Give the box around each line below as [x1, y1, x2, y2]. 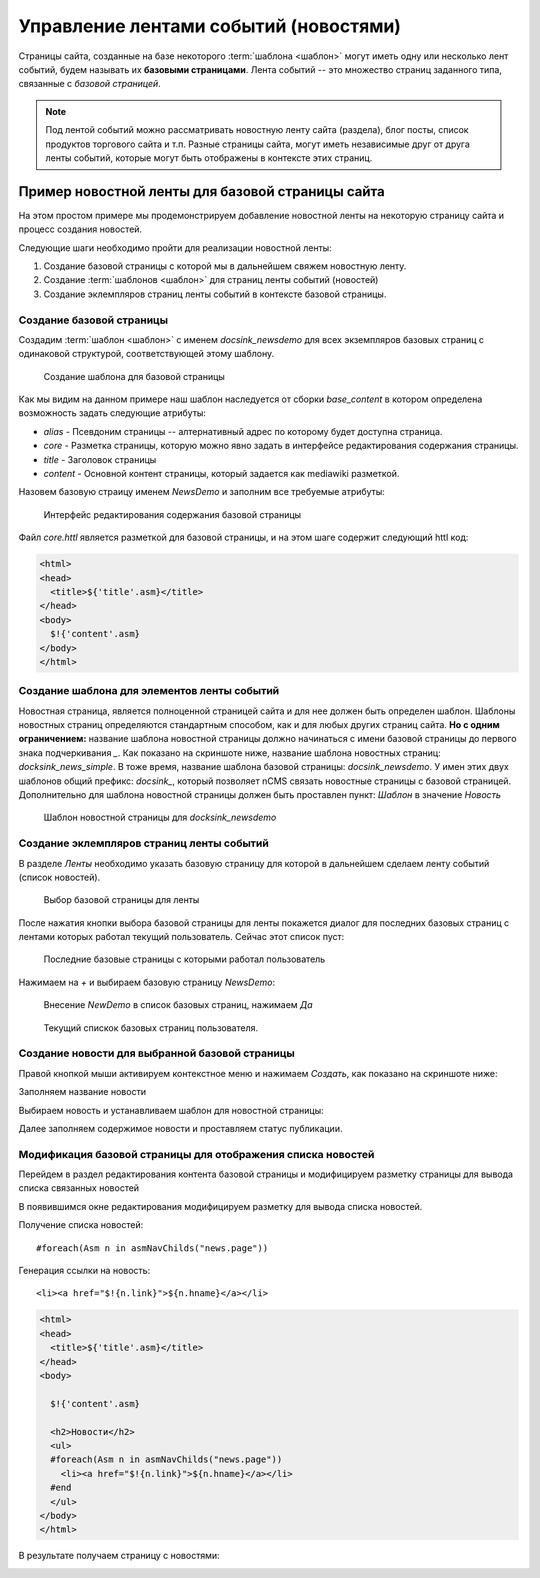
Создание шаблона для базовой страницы [43, 370, 225, 382]
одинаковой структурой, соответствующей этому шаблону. [18, 348, 275, 360]
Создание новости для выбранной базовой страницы [18, 1046, 295, 1060]
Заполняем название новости [18, 1086, 147, 1098]
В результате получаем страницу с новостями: [18, 1550, 220, 1562]
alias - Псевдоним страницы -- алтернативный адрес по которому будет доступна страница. [43, 425, 443, 437]
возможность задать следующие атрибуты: [18, 407, 207, 419]
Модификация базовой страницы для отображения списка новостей [18, 1147, 375, 1161]
